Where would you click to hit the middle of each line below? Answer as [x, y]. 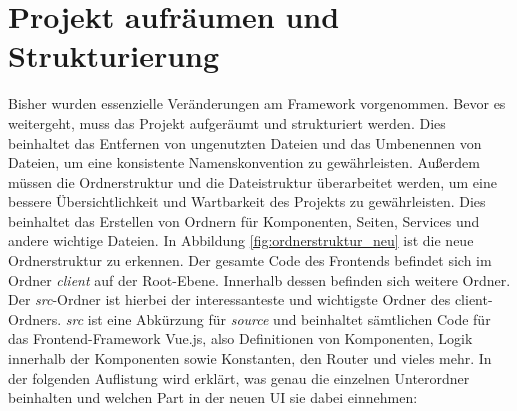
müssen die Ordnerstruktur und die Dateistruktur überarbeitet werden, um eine [252, 181]
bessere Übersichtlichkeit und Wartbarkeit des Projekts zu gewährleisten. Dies [247, 201]
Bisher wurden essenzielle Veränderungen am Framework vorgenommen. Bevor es [257, 103]
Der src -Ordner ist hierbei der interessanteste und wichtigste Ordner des [229, 299]
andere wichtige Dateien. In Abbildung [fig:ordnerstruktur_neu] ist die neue [241, 240]
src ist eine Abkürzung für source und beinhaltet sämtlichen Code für [278, 318]
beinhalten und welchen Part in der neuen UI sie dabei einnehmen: [213, 397]
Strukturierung [114, 55]
